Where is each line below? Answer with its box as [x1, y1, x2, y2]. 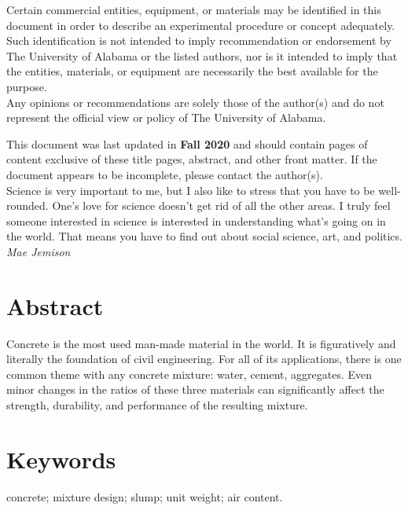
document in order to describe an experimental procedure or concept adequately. [6, 17, 395, 33]
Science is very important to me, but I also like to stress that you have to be [6, 182, 375, 198]
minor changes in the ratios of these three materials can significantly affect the [6, 381, 384, 398]
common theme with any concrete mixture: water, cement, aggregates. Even [6, 365, 373, 382]
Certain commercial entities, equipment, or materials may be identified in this [6, 2, 381, 17]
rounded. [6, 197, 49, 214]
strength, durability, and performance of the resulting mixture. [6, 397, 308, 413]
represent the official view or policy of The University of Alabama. [6, 109, 326, 126]
